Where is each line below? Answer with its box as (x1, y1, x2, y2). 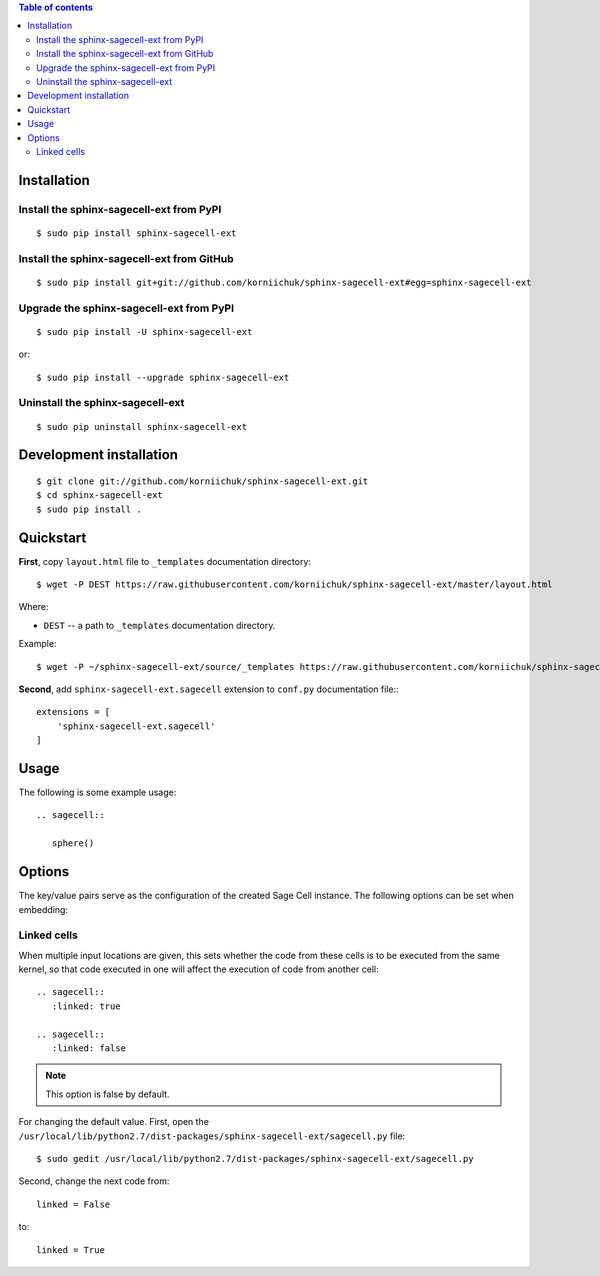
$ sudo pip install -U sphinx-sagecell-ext (36, 326, 253, 337)
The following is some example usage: (18, 786, 177, 799)
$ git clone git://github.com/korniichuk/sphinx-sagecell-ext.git (36, 475, 369, 487)
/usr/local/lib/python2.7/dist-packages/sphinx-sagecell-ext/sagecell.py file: (18, 1130, 406, 1142)
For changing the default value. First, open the (18, 1116, 210, 1128)
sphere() (51, 838, 95, 849)
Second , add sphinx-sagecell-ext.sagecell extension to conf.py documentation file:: (18, 683, 399, 695)
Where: (18, 601, 49, 613)
